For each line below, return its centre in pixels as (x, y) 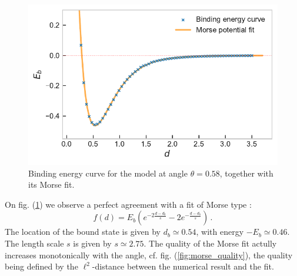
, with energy (220, 232)
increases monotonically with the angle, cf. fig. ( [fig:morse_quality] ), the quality (149, 255)
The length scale (34, 243)
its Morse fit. (51, 184)
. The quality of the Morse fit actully (210, 243)
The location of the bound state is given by (83, 232)
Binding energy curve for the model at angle (108, 173)
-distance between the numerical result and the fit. (183, 266)
